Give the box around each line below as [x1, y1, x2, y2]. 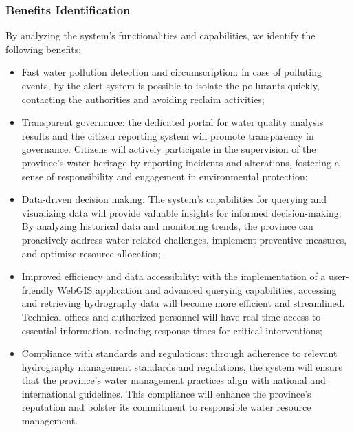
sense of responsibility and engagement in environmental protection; [21, 169, 308, 183]
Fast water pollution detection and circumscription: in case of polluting [21, 65, 322, 79]
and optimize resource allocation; [21, 246, 161, 260]
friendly [21, 282, 54, 296]
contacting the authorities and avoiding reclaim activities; [21, 91, 265, 106]
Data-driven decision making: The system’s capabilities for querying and [21, 192, 327, 206]
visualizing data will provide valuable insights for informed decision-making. [21, 205, 342, 219]
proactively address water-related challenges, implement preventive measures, [21, 232, 347, 246]
